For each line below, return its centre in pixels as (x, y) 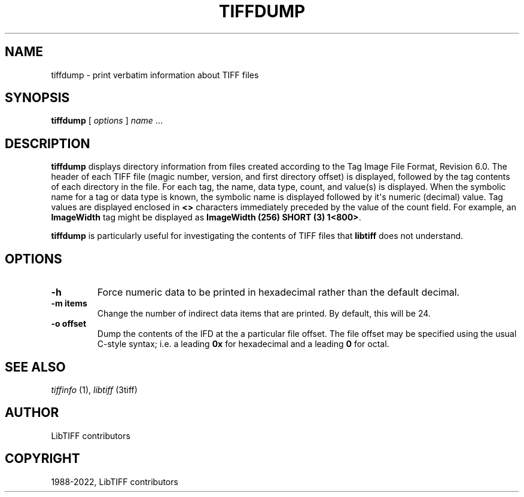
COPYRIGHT (42, 459)
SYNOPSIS (37, 98)
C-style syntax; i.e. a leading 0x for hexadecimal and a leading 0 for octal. (243, 344)
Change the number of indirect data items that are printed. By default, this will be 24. (264, 314)
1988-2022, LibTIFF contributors (115, 481)
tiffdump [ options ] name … (107, 121)
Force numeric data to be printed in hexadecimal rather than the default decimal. (278, 292)
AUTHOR (32, 413)
